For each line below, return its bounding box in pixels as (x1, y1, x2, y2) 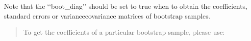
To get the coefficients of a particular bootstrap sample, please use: (23, 27, 225, 37)
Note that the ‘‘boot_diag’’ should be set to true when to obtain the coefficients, (4, 1, 248, 11)
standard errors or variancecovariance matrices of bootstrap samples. (4, 10, 210, 20)
